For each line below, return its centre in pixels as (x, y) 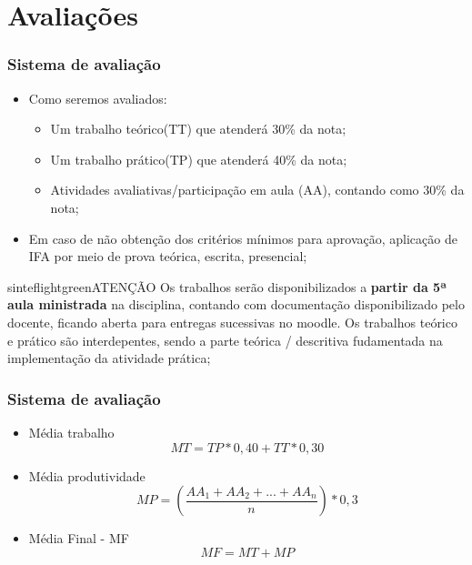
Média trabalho (71, 432)
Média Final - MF (79, 538)
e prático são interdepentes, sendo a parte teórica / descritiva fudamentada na (225, 340)
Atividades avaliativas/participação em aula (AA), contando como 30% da (257, 190)
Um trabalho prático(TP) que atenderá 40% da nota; (199, 159)
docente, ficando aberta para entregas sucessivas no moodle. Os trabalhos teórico (232, 322)
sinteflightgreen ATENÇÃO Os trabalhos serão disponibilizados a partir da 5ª (227, 286)
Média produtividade (87, 475)
